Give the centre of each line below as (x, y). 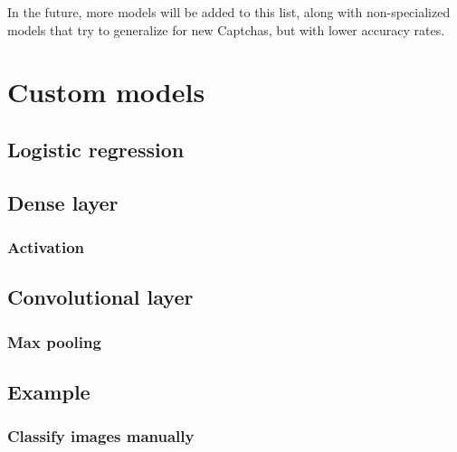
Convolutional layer (100, 297)
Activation (46, 247)
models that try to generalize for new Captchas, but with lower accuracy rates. (226, 29)
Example (49, 391)
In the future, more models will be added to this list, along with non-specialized (229, 12)
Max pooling (54, 341)
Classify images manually (101, 436)
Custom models (106, 92)
